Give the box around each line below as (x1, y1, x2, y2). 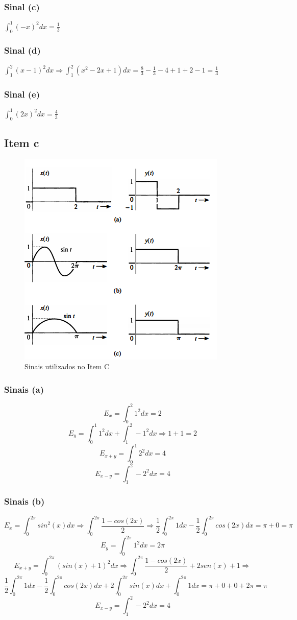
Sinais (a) (4, 383, 44, 395)
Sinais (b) (4, 495, 45, 508)
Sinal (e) (4, 87, 40, 100)
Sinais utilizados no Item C (24, 361, 110, 372)
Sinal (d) (4, 44, 41, 57)
